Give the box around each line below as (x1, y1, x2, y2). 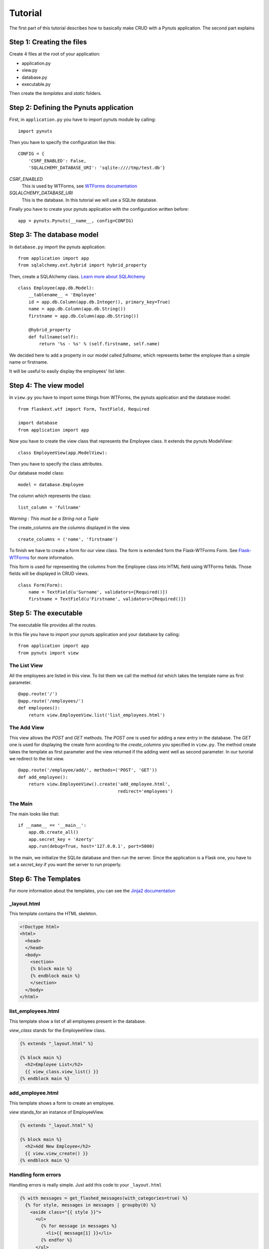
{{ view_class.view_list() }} (25, 1069, 99, 1074)
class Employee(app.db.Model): (18, 285, 95, 291)
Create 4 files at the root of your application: (9, 51, 101, 57)
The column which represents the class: (9, 493, 92, 499)
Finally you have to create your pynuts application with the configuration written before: (9, 206, 189, 212)
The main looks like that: (9, 811, 59, 817)
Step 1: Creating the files (9, 38, 87, 46)
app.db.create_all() (28, 829, 79, 835)
